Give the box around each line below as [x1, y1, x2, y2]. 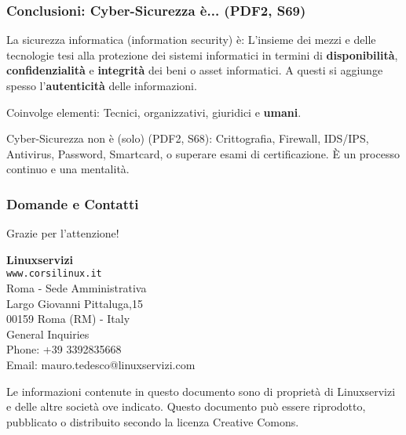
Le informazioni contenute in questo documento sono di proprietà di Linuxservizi [6, 382, 396, 399]
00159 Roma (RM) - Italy [6, 310, 130, 327]
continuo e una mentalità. [6, 161, 130, 177]
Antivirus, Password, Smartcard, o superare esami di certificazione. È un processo [6, 145, 400, 161]
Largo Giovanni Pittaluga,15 [6, 295, 144, 311]
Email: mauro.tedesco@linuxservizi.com [6, 357, 196, 372]
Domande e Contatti [6, 194, 139, 213]
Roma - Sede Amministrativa [6, 280, 147, 296]
